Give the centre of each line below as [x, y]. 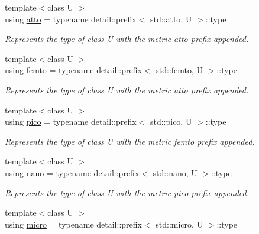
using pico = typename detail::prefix [71, 121]
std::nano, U [175, 172]
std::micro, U [179, 224]
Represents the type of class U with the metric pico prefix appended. [127, 192]
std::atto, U [171, 19]
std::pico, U [171, 121]
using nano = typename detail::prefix [72, 172]
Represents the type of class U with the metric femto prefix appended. [130, 141]
